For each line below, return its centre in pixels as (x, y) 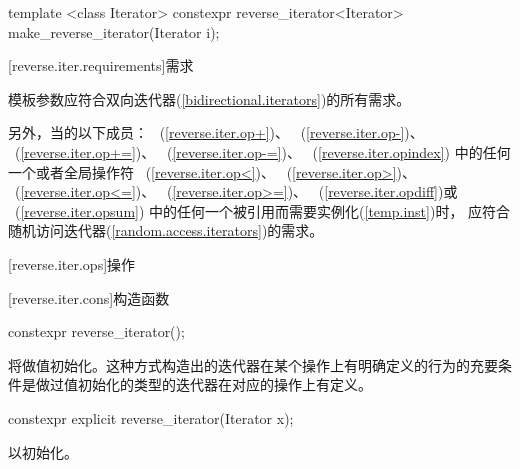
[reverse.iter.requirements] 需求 (101, 65)
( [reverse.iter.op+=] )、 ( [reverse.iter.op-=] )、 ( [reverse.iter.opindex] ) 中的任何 (262, 151)
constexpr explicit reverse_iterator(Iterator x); (151, 417)
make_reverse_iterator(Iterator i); (114, 31)
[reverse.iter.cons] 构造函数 (89, 297)
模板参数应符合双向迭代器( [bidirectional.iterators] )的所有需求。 (209, 98)
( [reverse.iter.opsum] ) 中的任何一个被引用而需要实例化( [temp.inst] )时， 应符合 (262, 210)
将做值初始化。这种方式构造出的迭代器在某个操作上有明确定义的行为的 (239, 364)
